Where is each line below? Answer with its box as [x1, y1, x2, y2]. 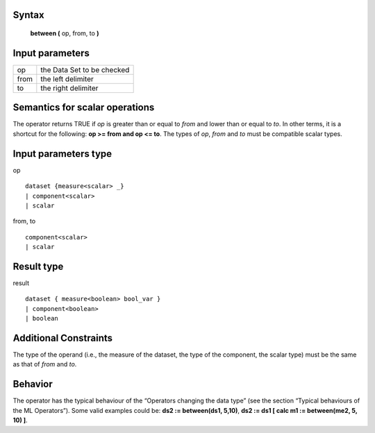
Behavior [12, 378, 53, 390]
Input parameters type [12, 148, 112, 160]
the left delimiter [40, 74, 94, 83]
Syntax [12, 9, 44, 21]
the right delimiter [40, 83, 99, 93]
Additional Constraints [12, 332, 113, 343]
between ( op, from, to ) [30, 29, 100, 37]
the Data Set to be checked [40, 65, 130, 74]
